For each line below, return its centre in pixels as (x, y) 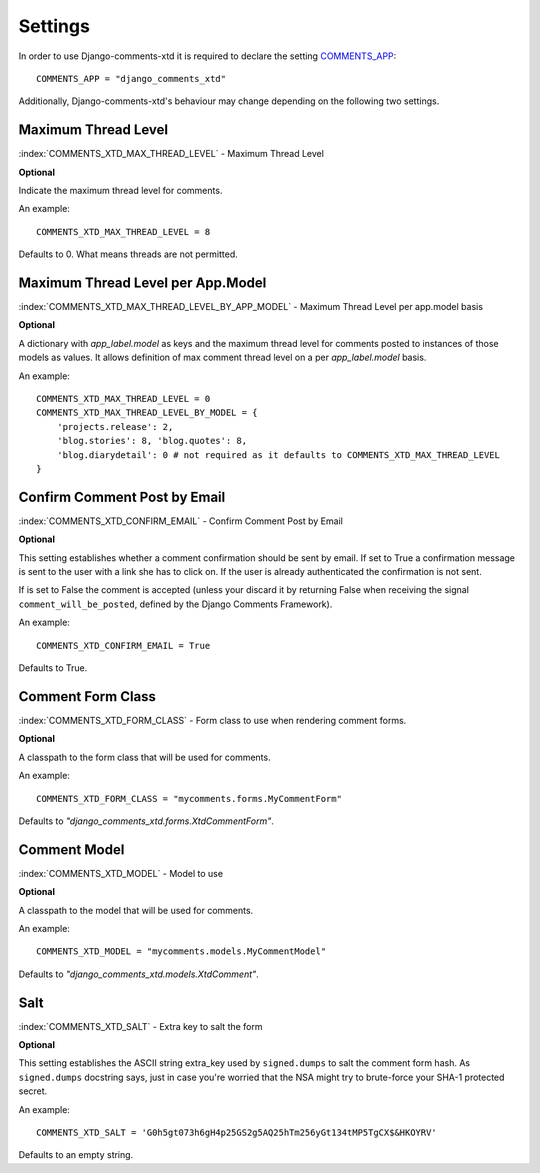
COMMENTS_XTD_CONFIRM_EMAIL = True (123, 645)
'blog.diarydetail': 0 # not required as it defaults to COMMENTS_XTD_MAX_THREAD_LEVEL (278, 454)
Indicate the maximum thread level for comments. (120, 191)
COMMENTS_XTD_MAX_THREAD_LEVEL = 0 (123, 399)
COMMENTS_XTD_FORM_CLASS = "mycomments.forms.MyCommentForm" (189, 798)
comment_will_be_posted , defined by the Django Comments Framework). (175, 604)
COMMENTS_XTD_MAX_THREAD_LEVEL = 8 (123, 231)
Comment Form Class (87, 696)
